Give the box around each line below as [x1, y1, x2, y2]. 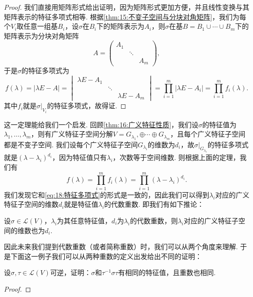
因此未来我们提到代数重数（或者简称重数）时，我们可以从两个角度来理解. [4, 241, 238, 252]
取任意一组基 [17, 21, 58, 31]
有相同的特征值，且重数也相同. [118, 267, 216, 277]
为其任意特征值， [57, 215, 112, 225]
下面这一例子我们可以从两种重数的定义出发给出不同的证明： [10, 251, 202, 261]
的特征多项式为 [21, 65, 69, 76]
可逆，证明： [50, 267, 91, 277]
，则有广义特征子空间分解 [31, 129, 113, 139]
